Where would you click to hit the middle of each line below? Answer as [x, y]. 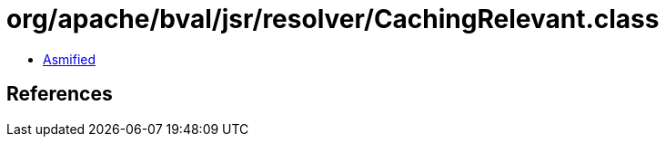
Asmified [70, 59]
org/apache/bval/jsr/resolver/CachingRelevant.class [333, 19]
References [60, 94]
